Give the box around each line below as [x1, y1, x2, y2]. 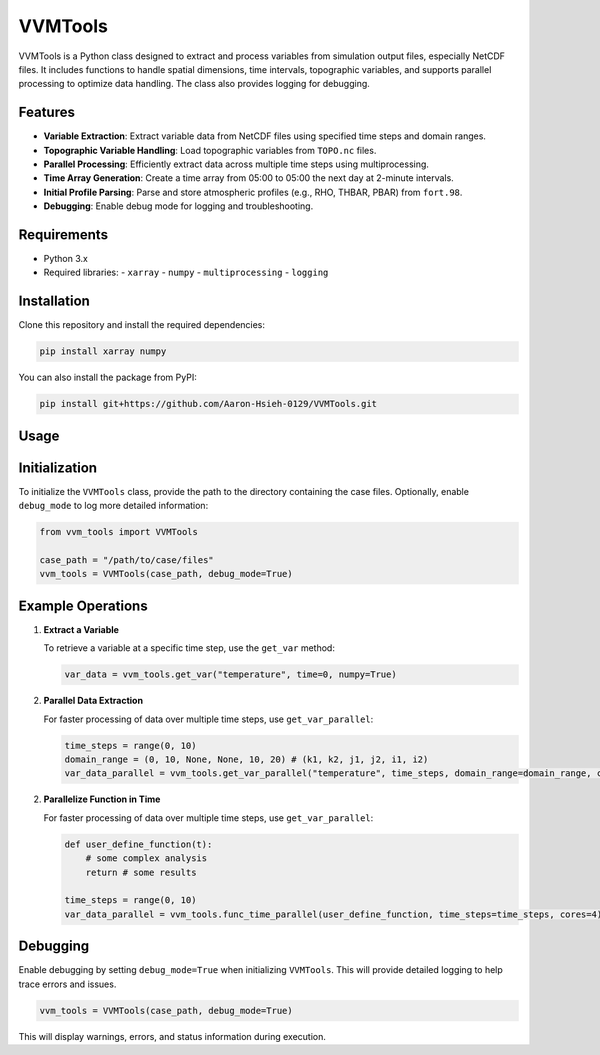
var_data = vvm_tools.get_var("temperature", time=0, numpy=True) [64, 669, 397, 680]
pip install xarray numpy [39, 346, 167, 357]
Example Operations [18, 597, 149, 614]
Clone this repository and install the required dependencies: [18, 319, 265, 331]
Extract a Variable [43, 623, 120, 635]
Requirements [18, 226, 109, 243]
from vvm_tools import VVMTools [39, 526, 199, 538]
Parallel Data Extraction [43, 695, 144, 707]
